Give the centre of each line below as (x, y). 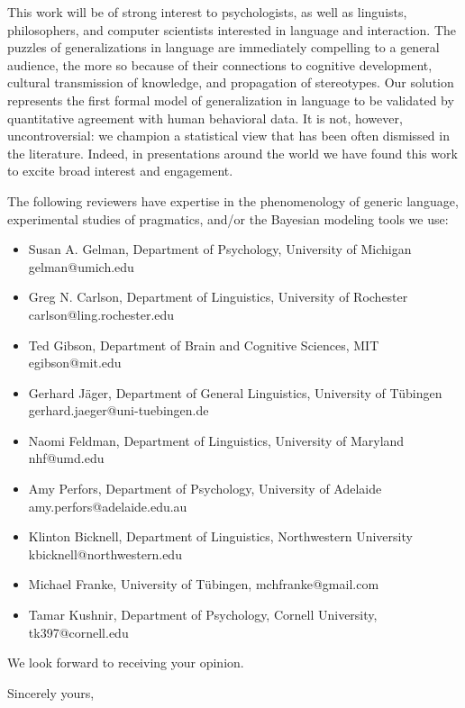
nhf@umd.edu (66, 458)
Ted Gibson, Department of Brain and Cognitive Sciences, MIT (204, 345)
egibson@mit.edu (75, 363)
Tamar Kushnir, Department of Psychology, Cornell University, (203, 615)
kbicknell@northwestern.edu (105, 554)
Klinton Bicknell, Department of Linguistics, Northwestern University (220, 536)
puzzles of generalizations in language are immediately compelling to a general (223, 47)
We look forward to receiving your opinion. (126, 663)
